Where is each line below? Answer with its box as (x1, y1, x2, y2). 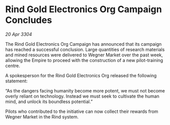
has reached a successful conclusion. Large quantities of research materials (5, 46, 165, 52)
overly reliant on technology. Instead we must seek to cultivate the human (5, 93, 160, 99)
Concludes (5, 14, 52, 26)
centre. (5, 63, 20, 69)
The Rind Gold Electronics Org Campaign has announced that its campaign (5, 41, 162, 47)
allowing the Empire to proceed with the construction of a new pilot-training (5, 57, 163, 63)
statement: (5, 78, 28, 84)
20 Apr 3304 (5, 31, 32, 37)
